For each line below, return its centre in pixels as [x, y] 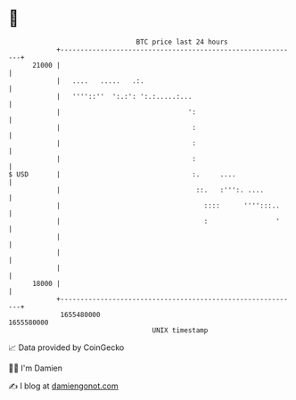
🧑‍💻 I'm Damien [36, 368]
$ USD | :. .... [123, 174]
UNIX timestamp [180, 330]
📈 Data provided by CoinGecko [66, 347]
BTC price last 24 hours [182, 42]
